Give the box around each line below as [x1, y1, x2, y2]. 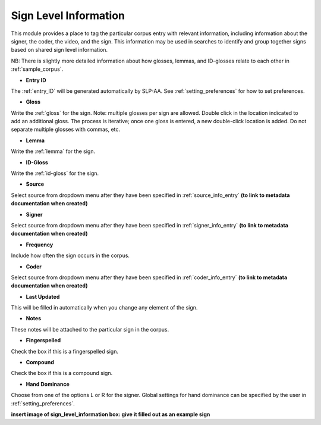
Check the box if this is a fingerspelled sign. [11, 348, 119, 355]
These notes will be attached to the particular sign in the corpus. [11, 326, 169, 333]
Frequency [26, 241, 53, 248]
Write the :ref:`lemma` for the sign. [11, 148, 95, 155]
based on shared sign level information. [11, 46, 108, 54]
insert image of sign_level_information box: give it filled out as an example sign [11, 411, 210, 418]
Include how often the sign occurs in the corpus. [11, 252, 130, 259]
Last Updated [26, 293, 60, 300]
